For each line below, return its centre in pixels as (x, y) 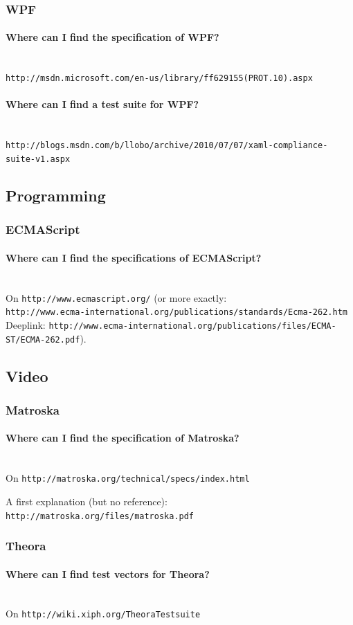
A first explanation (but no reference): (87, 501)
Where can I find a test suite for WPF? (102, 104)
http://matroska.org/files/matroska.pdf (100, 516)
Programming (56, 195)
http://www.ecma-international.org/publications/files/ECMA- (192, 326)
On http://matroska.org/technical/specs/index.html (128, 478)
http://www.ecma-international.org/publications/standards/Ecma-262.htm (176, 312)
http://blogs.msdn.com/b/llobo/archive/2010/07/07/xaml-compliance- (167, 146)
